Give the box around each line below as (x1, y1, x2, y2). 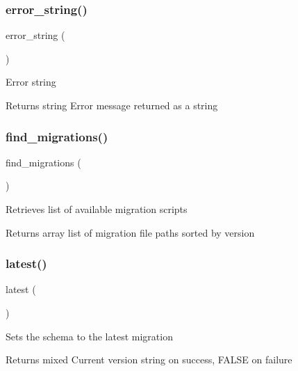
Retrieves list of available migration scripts (6, 202, 188, 216)
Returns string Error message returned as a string (6, 98, 218, 112)
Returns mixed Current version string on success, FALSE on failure (6, 352, 292, 367)
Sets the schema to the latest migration (6, 329, 173, 343)
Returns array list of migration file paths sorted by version (6, 225, 255, 239)
